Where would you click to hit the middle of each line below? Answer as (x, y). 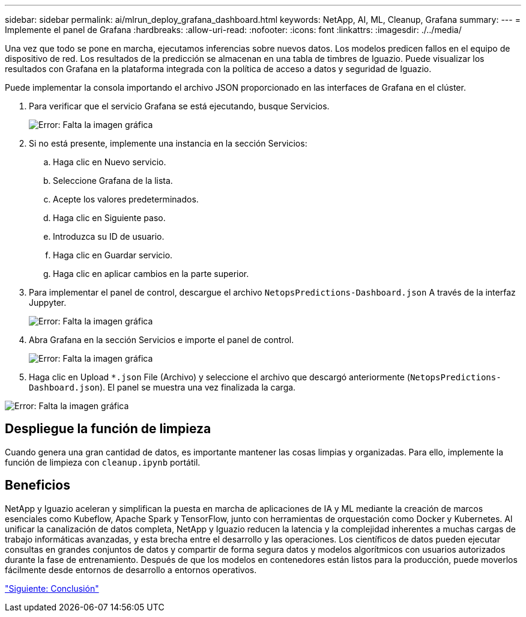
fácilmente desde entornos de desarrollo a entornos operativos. (131, 570)
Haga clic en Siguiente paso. (109, 218)
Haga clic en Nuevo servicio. (110, 162)
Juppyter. (48, 302)
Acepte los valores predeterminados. (126, 199)
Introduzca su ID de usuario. (109, 236)
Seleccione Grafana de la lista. (113, 181)
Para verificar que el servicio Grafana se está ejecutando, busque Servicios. (179, 106)
